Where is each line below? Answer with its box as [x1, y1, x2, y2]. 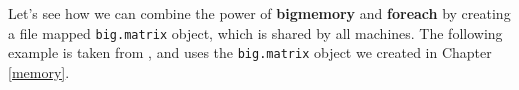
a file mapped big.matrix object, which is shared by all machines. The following [8, 22, 503, 43]
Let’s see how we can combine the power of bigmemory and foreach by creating [8, 3, 511, 23]
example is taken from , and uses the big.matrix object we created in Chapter [8, 42, 492, 63]
